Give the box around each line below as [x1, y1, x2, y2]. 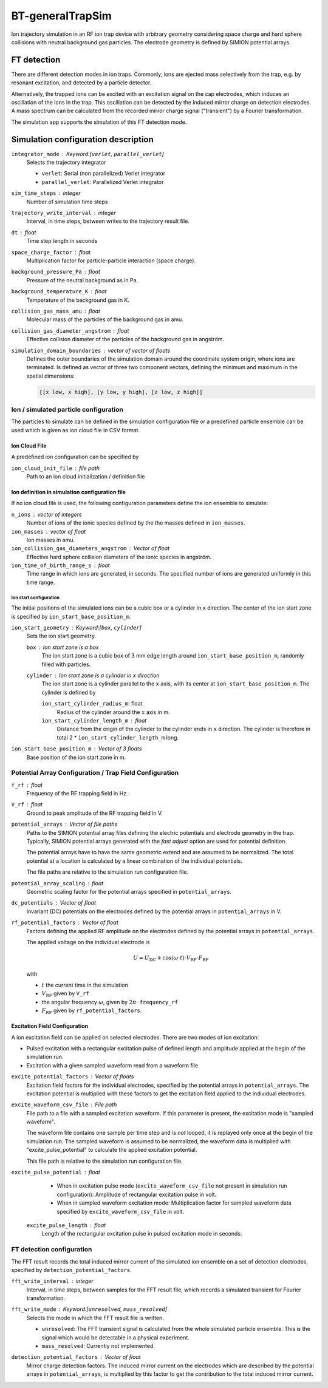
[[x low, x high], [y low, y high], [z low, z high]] [39, 389, 203, 395]
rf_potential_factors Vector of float [11, 919, 118, 926]
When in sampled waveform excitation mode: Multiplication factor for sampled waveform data [56, 1199, 292, 1206]
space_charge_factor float [11, 248, 91, 256]
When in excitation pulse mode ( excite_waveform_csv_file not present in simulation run [56, 1182, 287, 1189]
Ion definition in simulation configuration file [11, 488, 126, 495]
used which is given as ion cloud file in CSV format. [11, 426, 140, 434]
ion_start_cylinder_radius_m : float [41, 700, 143, 707]
